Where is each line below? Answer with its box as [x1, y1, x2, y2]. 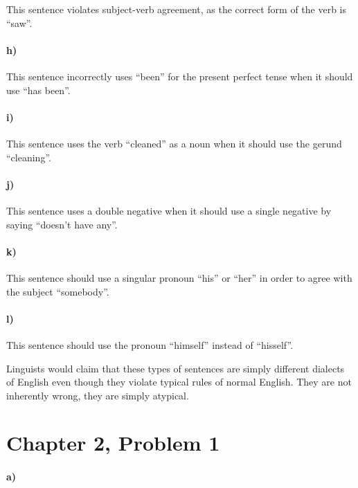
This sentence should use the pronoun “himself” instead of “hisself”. [6, 337, 294, 352]
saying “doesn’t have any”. [6, 217, 118, 231]
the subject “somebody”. [6, 284, 109, 298]
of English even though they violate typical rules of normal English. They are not [6, 374, 352, 389]
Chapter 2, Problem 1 [6, 428, 220, 457]
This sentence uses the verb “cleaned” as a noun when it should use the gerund [6, 136, 342, 150]
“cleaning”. [6, 150, 51, 164]
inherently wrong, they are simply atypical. [6, 388, 189, 402]
